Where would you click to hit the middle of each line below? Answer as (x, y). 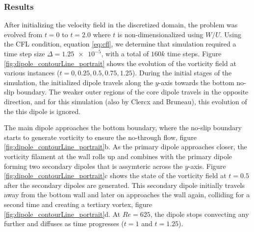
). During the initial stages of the (182, 73)
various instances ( (32, 73)
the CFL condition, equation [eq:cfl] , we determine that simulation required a (120, 44)
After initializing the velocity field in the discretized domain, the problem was (121, 25)
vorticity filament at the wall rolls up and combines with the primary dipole (118, 156)
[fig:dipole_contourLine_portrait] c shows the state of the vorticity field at (115, 175)
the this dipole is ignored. (42, 111)
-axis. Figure (207, 166)
